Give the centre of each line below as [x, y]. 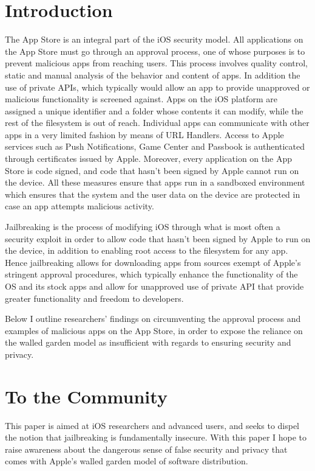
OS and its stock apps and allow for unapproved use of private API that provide [154, 286]
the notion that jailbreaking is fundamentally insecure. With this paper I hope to [156, 437]
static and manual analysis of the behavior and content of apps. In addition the [153, 75]
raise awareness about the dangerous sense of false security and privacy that [146, 449]
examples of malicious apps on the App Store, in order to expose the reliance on [154, 330]
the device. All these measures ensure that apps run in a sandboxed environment [155, 182]
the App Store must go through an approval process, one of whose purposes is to [155, 51]
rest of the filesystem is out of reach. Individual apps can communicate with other [157, 123]
